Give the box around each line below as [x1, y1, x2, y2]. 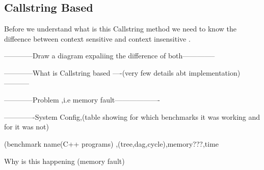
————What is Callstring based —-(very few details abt [4, 67, 187, 78]
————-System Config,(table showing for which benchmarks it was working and [4, 111, 260, 122]
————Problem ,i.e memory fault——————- [4, 94, 160, 105]
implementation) [189, 67, 241, 78]
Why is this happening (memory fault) [4, 155, 125, 166]
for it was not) [4, 121, 49, 132]
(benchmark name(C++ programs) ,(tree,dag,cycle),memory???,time [4, 138, 219, 149]
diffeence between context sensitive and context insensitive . [4, 33, 191, 44]
